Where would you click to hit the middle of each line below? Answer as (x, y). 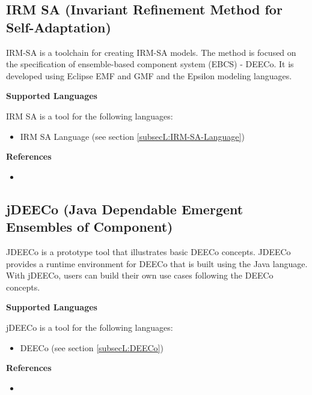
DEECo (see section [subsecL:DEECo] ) (92, 347)
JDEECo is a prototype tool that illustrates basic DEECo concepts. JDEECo (148, 251)
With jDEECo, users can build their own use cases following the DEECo (140, 275)
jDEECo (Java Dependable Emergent (125, 209)
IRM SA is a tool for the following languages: (90, 116)
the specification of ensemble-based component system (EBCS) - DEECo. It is (150, 64)
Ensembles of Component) (90, 227)
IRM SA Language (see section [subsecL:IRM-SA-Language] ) (132, 136)
